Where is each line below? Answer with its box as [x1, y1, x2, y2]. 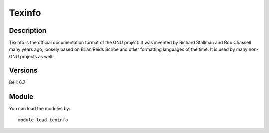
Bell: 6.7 [9, 79, 26, 85]
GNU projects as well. [9, 53, 54, 59]
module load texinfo [18, 117, 68, 123]
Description [9, 26, 47, 35]
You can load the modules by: [9, 105, 71, 111]
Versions [9, 66, 38, 74]
